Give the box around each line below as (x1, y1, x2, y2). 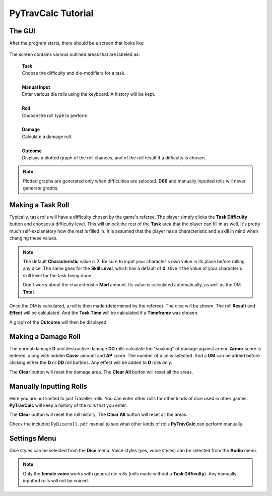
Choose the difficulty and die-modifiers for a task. (22, 70, 126, 76)
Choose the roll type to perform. (22, 112, 89, 118)
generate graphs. (23, 185, 59, 191)
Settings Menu (9, 434, 56, 443)
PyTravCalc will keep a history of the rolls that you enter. (9, 402, 127, 408)
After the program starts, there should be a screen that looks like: (9, 40, 145, 46)
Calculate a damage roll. (22, 134, 73, 140)
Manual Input (22, 84, 50, 90)
